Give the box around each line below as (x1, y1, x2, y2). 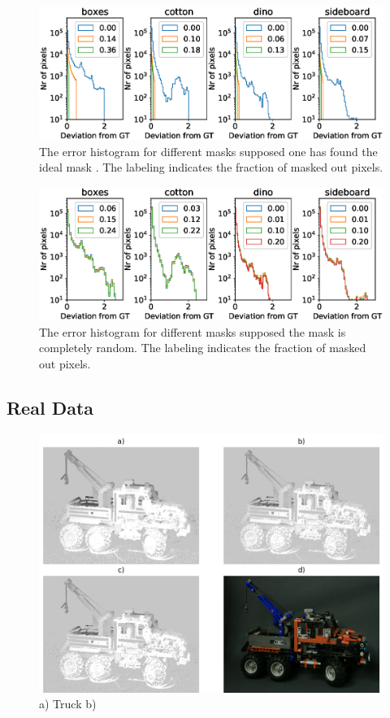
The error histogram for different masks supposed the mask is (39, 323, 346, 340)
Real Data (6, 394, 94, 420)
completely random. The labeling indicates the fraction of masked (39, 339, 366, 356)
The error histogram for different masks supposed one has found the (39, 142, 378, 159)
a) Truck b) (39, 695, 97, 712)
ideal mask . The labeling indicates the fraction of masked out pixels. (39, 159, 383, 176)
